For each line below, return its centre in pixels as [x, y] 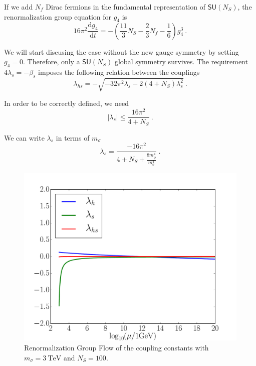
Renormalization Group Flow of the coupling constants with [116, 348]
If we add [19, 7]
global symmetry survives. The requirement [181, 62]
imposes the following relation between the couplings [119, 72]
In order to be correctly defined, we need [67, 103]
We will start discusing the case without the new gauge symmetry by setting [121, 51]
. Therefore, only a [52, 62]
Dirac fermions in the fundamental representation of [125, 7]
